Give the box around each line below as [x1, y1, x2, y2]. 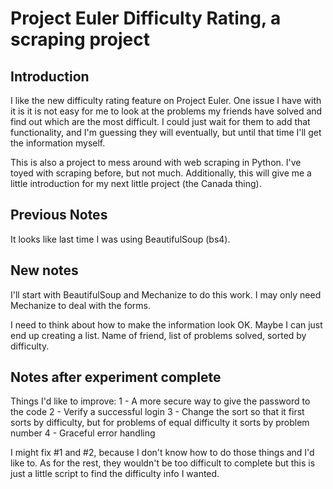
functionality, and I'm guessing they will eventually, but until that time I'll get [10, 127, 322, 138]
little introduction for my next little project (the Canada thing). [10, 178, 262, 189]
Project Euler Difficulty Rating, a [10, 7, 282, 30]
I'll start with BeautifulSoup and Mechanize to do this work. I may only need [10, 288, 322, 301]
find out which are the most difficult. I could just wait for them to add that [10, 116, 311, 127]
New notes [10, 262, 79, 279]
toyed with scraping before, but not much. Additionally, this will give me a [10, 167, 312, 179]
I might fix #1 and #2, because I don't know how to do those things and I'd [10, 447, 315, 459]
